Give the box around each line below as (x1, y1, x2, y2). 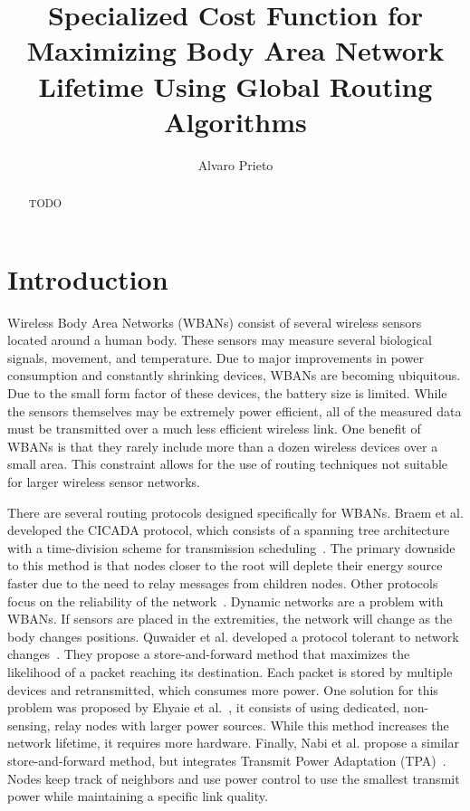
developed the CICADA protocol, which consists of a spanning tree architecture (7, 520, 450, 539)
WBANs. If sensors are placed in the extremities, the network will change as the (7, 609, 453, 628)
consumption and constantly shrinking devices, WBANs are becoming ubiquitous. (7, 366, 461, 385)
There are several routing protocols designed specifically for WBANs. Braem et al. (7, 502, 464, 521)
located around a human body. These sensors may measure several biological (7, 330, 432, 349)
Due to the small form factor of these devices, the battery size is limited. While (7, 384, 447, 403)
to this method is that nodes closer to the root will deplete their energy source (7, 556, 443, 575)
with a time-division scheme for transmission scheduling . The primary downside (7, 538, 456, 557)
